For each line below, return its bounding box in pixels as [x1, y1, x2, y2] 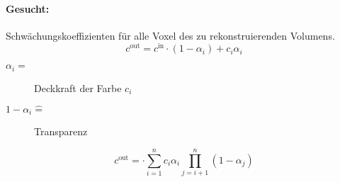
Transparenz [34, 124, 88, 139]
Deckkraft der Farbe [34, 80, 122, 95]
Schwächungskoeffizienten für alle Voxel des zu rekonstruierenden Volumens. [6, 28, 335, 42]
